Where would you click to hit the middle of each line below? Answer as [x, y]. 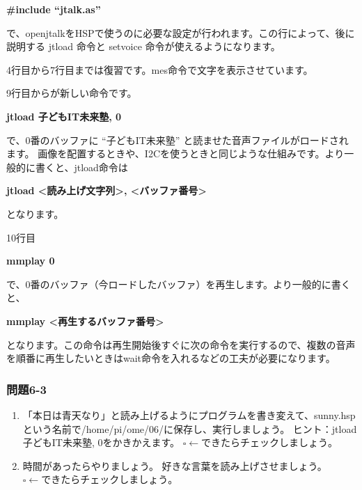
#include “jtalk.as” [54, 9]
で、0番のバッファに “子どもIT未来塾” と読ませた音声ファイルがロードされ [178, 140]
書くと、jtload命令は [81, 167]
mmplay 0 [31, 261]
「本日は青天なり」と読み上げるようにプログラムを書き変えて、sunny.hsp [189, 414]
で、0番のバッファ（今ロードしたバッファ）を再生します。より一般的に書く [179, 284]
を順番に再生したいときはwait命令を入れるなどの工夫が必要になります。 [171, 358]
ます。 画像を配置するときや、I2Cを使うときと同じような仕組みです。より [175, 153]
